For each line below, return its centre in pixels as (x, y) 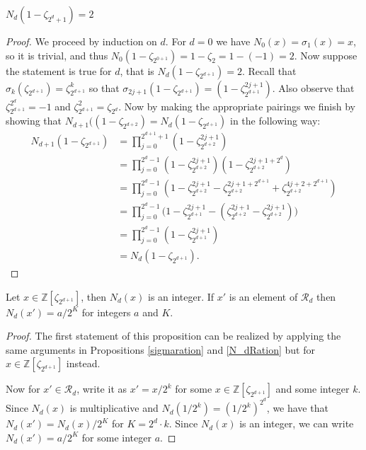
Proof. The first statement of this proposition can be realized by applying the (173, 336)
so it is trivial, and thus (57, 55)
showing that (34, 121)
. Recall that (269, 70)
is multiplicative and (114, 408)
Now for (23, 389)
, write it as (102, 389)
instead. (83, 363)
